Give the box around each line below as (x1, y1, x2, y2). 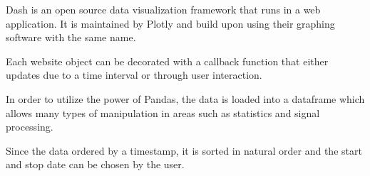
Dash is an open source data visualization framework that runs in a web (6, 2, 321, 16)
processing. (6, 119, 53, 134)
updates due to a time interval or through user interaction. (6, 67, 262, 82)
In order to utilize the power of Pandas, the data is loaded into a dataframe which (6, 91, 365, 106)
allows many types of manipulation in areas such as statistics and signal (6, 105, 320, 120)
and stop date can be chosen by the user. (6, 157, 185, 172)
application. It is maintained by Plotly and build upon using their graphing (6, 16, 335, 31)
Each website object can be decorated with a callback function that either (6, 53, 329, 68)
